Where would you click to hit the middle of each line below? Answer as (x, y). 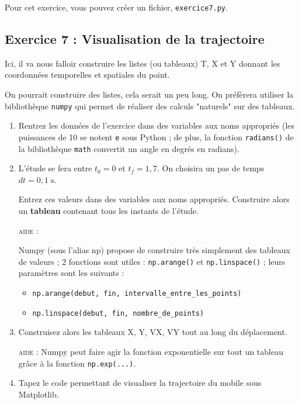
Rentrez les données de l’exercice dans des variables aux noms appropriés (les (157, 125)
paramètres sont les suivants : (71, 273)
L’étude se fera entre (55, 168)
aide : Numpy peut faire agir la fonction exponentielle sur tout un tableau (151, 351)
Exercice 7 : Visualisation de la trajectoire (135, 39)
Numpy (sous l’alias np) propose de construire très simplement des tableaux (154, 250)
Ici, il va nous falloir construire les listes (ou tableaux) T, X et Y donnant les (142, 63)
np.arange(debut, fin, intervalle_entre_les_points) (137, 294)
